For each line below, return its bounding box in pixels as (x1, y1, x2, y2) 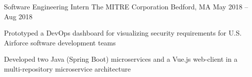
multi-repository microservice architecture (4, 63, 131, 74)
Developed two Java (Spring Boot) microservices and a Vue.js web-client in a (4, 54, 238, 64)
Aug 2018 (4, 11, 33, 21)
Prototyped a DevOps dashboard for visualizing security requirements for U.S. (4, 28, 242, 38)
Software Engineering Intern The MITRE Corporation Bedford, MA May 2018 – (4, 1, 249, 11)
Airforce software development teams (4, 37, 116, 47)
